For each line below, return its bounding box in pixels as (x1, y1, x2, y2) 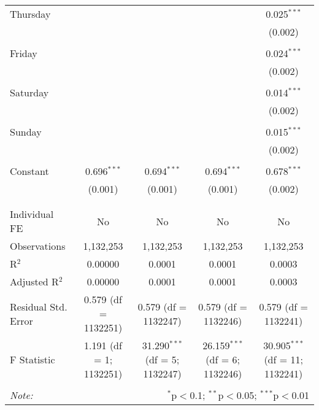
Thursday (10, 7, 51, 21)
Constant (10, 164, 49, 178)
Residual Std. (10, 299, 67, 314)
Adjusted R (10, 274, 59, 288)
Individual (10, 207, 54, 221)
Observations (10, 239, 66, 253)
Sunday (10, 125, 42, 139)
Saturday (10, 85, 49, 99)
